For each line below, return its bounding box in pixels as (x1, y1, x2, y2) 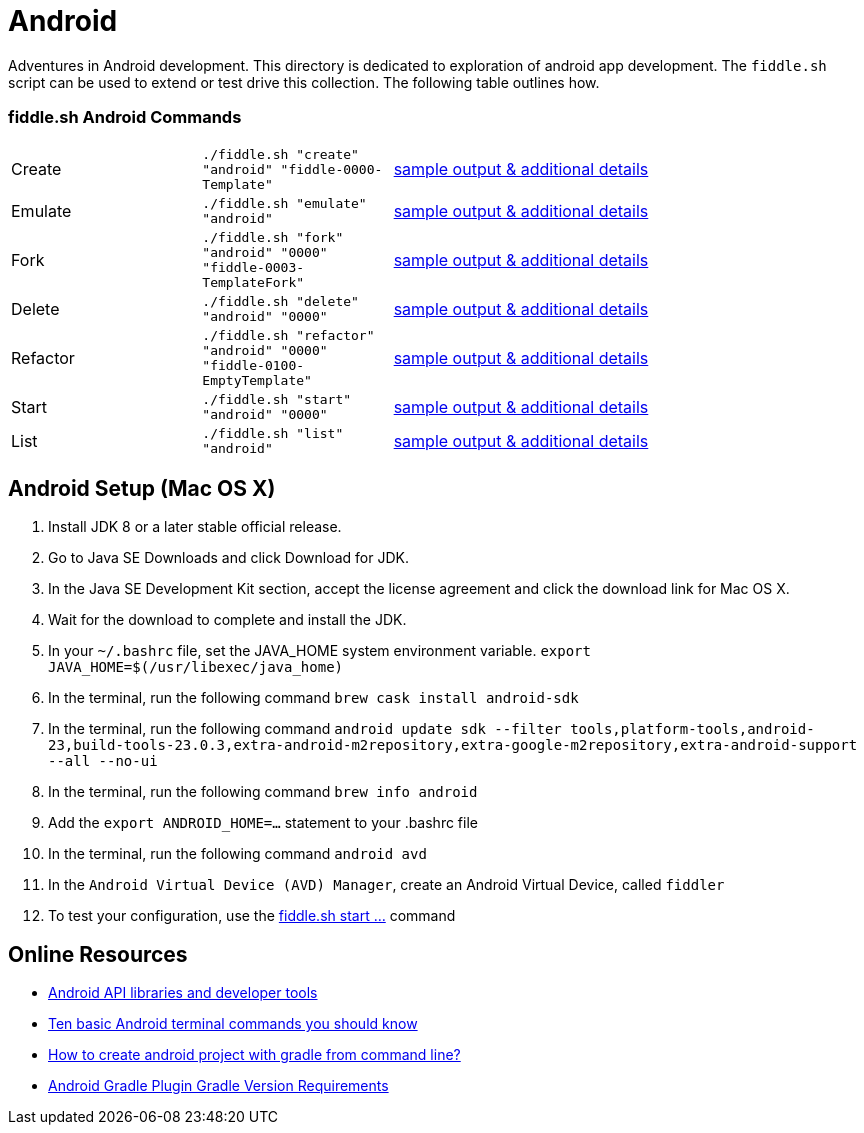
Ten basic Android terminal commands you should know (48, 1015, 418, 1033)
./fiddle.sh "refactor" (202, 327, 375, 343)
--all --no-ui (48, 753, 158, 770)
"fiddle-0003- (202, 259, 305, 275)
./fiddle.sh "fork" (202, 229, 344, 245)
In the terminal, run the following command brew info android (48, 783, 478, 801)
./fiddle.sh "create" (202, 146, 359, 162)
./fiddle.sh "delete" (202, 293, 359, 309)
